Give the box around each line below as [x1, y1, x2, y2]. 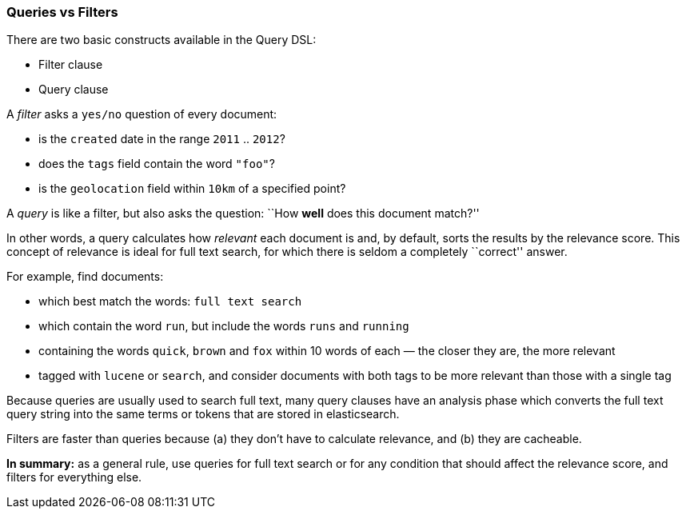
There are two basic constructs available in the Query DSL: [6, 33, 317, 47]
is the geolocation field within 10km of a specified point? [38, 182, 346, 196]
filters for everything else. [6, 470, 142, 485]
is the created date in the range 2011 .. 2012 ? [38, 132, 285, 146]
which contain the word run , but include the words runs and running [38, 319, 409, 333]
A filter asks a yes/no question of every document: [6, 107, 277, 122]
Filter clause [38, 58, 103, 72]
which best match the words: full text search [38, 294, 302, 309]
